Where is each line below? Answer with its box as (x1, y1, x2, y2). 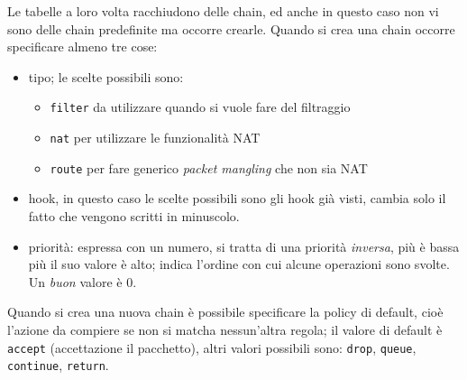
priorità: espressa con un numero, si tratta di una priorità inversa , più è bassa (28, 236, 460, 255)
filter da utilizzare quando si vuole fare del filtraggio (50, 97, 351, 116)
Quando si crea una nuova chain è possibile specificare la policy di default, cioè (7, 302, 444, 321)
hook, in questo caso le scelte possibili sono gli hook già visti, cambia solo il (28, 189, 446, 208)
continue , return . (7, 356, 109, 375)
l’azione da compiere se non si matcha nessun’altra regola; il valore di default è (7, 320, 443, 338)
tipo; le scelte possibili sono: (28, 67, 184, 86)
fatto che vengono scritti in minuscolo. (28, 206, 240, 225)
